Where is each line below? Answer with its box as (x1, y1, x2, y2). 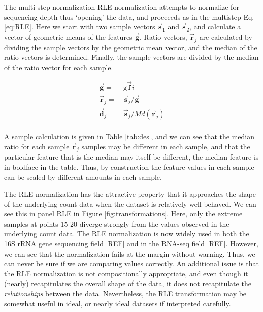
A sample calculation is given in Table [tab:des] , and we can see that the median (4, 131, 254, 141)
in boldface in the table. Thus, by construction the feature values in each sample (4, 161, 254, 172)
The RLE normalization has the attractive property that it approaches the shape (4, 189, 256, 199)
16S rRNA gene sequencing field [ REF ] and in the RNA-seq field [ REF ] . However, (4, 238, 258, 249)
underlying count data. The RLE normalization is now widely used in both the (4, 228, 249, 239)
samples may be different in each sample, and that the (81, 141, 250, 151)
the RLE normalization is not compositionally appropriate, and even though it (4, 268, 248, 278)
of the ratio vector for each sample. (4, 61, 113, 72)
